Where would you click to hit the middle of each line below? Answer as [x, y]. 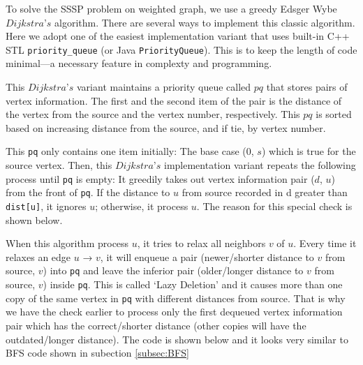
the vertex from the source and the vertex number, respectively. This [153, 114]
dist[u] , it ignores [46, 206]
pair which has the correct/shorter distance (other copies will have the [156, 325]
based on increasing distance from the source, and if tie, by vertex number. [166, 127]
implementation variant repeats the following [260, 165]
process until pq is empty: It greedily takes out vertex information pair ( [160, 178]
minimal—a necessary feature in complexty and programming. [139, 63]
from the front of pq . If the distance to [88, 192]
